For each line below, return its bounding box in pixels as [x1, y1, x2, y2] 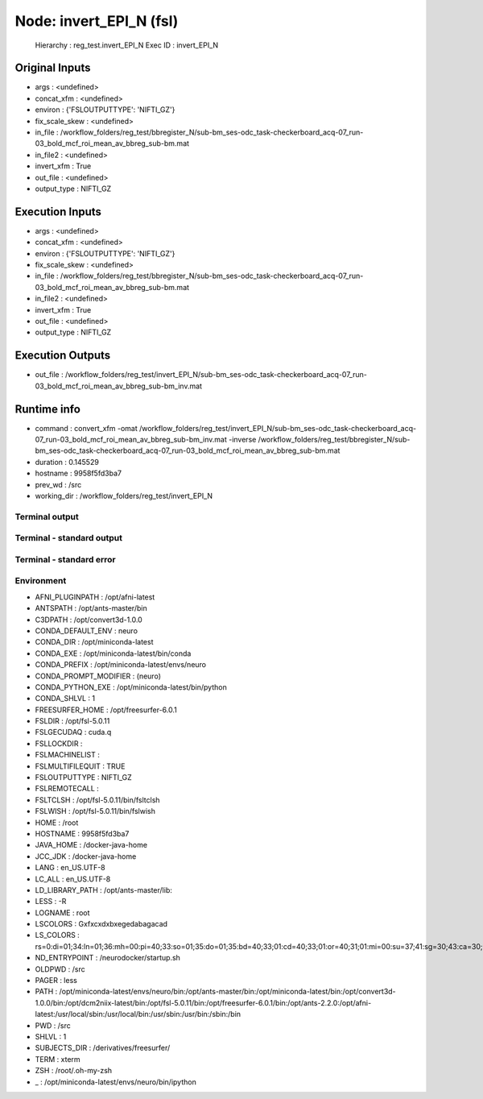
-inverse [228, 434, 257, 444]
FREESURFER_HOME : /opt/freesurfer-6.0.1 [35, 705, 177, 715]
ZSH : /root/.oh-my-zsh [35, 1066, 113, 1076]
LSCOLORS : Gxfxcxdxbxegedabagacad [35, 919, 168, 929]
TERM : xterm [35, 1054, 80, 1064]
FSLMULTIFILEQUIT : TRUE [35, 761, 126, 771]
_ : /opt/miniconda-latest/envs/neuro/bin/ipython [35, 1076, 196, 1087]
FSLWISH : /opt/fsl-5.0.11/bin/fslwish [35, 807, 156, 816]
